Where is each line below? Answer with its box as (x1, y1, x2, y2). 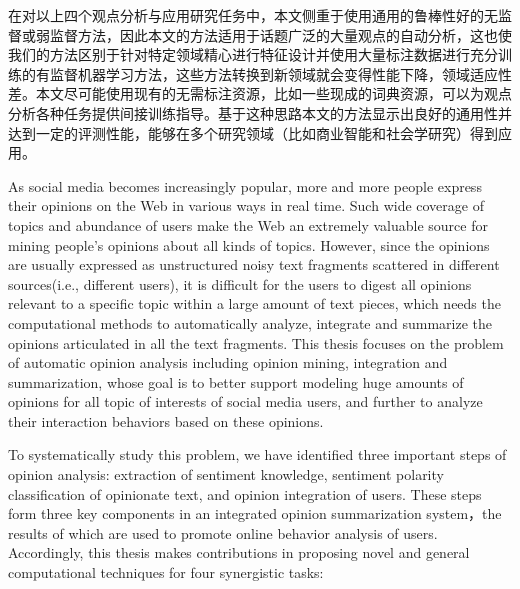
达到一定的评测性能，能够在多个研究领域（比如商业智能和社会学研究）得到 (8, 122, 498, 143)
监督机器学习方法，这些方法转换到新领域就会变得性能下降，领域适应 (49, 63, 498, 84)
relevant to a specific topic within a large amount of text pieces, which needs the (8, 293, 501, 314)
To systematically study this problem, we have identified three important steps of (8, 444, 507, 465)
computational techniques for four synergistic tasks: (8, 562, 324, 583)
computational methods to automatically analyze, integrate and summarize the (8, 312, 493, 333)
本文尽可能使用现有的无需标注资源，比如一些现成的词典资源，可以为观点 (35, 83, 512, 104)
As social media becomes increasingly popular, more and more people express (8, 175, 482, 196)
